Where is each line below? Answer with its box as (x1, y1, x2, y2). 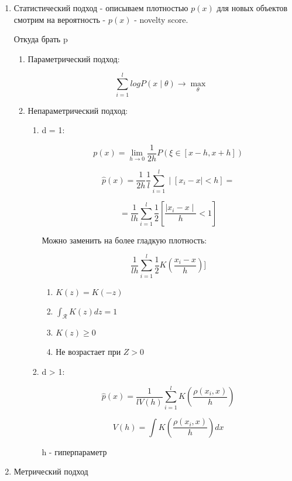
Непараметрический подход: (28, 104, 128, 116)
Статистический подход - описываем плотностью (13, 2, 188, 13)
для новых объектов (217, 2, 288, 13)
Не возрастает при (56, 345, 121, 358)
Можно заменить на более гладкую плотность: (42, 233, 207, 246)
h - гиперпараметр (42, 445, 107, 458)
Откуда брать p (13, 33, 68, 45)
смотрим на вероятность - (13, 13, 106, 25)
